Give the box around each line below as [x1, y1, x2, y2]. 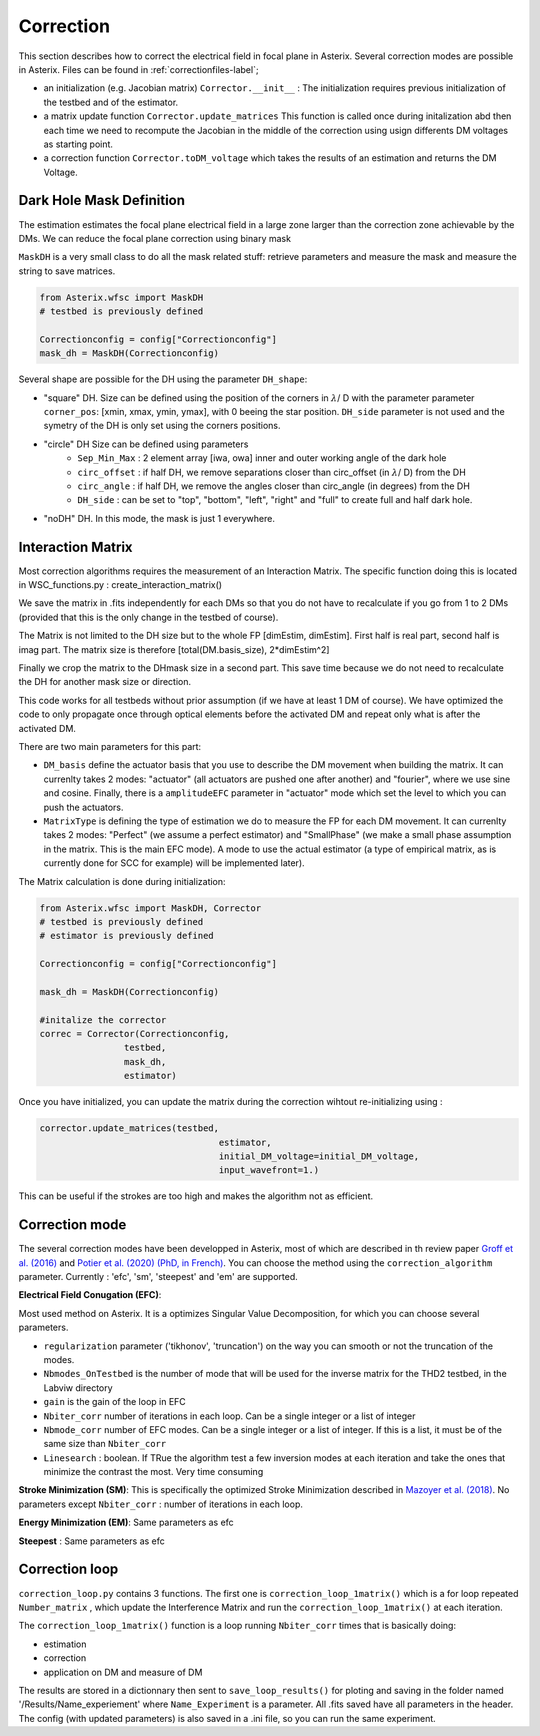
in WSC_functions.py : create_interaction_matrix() [18, 579, 223, 591]
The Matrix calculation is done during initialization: [18, 875, 226, 887]
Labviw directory [43, 1381, 114, 1394]
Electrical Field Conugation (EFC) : [18, 1289, 162, 1301]
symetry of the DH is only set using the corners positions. [43, 420, 281, 432]
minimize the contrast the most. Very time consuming [43, 1466, 264, 1478]
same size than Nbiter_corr [43, 1438, 167, 1450]
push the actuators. [43, 801, 124, 813]
